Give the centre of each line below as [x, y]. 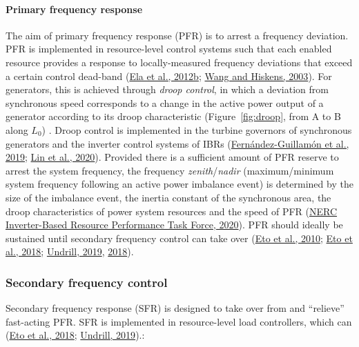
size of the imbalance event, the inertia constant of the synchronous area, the [168, 197]
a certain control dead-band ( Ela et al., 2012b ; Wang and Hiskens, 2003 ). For [169, 76]
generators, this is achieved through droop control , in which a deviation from [167, 89]
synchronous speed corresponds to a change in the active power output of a [165, 102]
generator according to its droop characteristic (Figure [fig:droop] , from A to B [173, 116]
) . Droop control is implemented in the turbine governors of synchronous [197, 129]
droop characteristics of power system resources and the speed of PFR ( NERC [172, 211]
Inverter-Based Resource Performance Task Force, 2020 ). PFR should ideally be [174, 225]
